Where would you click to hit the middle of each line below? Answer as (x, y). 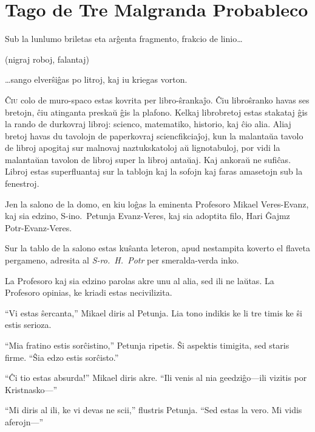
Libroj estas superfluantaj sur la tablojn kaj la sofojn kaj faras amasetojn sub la (154, 171)
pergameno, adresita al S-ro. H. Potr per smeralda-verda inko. (122, 260)
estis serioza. (28, 325)
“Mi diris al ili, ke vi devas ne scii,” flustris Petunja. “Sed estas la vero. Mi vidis (154, 410)
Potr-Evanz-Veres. (39, 227)
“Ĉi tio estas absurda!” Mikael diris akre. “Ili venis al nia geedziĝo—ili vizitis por (156, 378)
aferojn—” (24, 421)
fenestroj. (22, 183)
